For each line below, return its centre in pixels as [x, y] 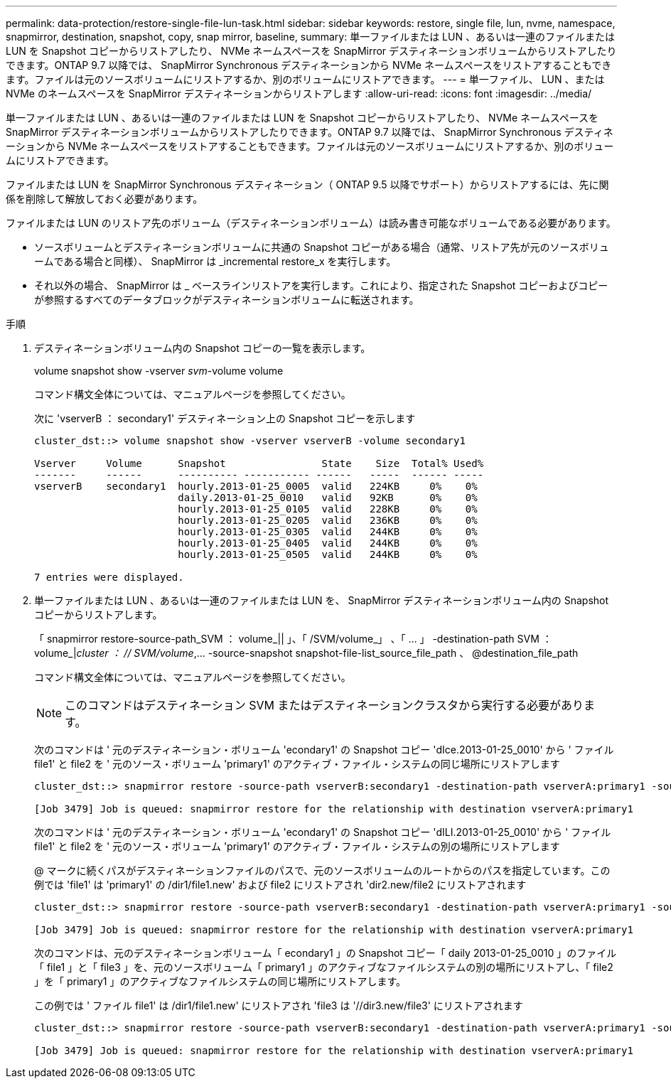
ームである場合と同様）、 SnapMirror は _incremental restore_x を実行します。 [215, 261]
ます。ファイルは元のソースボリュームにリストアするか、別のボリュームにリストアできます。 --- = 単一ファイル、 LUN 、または [305, 79]
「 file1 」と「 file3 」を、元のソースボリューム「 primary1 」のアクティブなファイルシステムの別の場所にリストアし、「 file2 [324, 967]
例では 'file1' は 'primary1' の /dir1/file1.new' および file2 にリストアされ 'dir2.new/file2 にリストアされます [280, 885]
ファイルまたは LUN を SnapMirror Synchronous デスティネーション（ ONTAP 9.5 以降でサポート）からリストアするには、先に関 [307, 184]
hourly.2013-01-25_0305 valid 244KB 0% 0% [328, 532]
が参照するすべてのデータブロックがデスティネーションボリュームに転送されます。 [227, 300]
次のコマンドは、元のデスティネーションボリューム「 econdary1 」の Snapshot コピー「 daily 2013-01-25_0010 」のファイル [326, 953]
